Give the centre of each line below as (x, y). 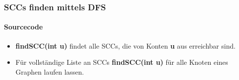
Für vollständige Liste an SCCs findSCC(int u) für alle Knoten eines (122, 62)
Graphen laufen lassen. (50, 71)
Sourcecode (24, 27)
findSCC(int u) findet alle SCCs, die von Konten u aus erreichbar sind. (125, 45)
